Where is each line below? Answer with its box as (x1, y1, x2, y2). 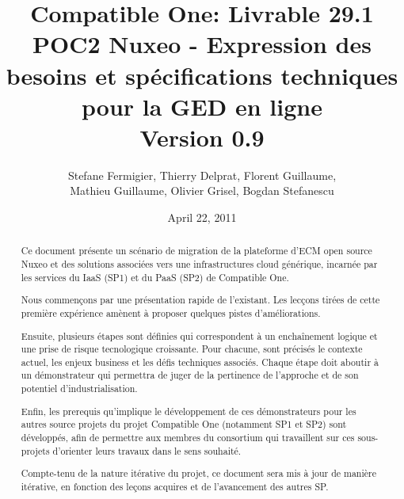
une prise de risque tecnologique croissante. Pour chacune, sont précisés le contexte (21, 342, 363, 356)
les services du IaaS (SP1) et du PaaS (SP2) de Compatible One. (21, 270, 289, 284)
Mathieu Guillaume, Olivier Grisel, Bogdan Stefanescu (70, 182, 334, 199)
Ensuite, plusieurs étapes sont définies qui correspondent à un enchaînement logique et (21, 329, 378, 342)
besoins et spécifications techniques (6, 59, 398, 91)
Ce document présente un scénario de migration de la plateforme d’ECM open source (21, 244, 372, 257)
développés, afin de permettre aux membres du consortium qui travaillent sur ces (21, 431, 355, 444)
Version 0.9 (139, 120, 265, 153)
